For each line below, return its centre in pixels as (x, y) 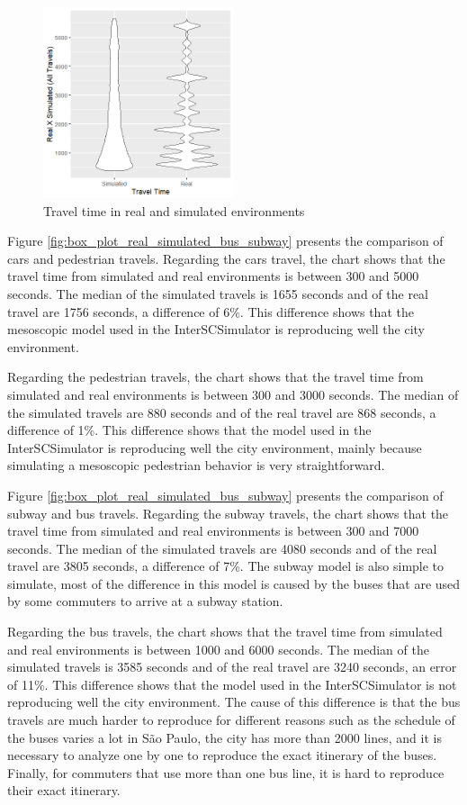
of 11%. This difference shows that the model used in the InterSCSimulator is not (232, 684)
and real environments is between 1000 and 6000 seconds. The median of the (218, 649)
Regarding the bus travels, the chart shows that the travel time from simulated (225, 632)
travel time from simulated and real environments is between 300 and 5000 (213, 276)
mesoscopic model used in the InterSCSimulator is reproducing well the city (216, 329)
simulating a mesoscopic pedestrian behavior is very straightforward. (196, 465)
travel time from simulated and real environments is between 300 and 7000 (213, 531)
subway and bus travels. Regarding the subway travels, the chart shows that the (228, 513)
